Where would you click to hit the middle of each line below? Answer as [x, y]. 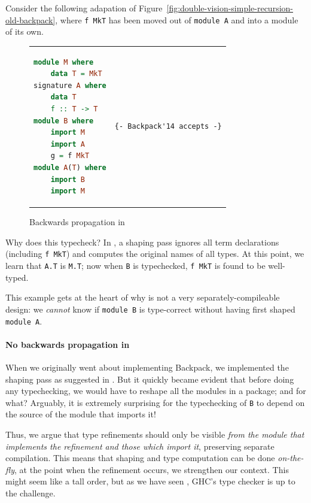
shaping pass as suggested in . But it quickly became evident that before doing [150, 379]
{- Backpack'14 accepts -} [168, 127]
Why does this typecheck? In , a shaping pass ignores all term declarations [142, 242]
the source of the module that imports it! [81, 414]
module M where [64, 62]
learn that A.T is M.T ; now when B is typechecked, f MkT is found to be [135, 266]
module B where [64, 121]
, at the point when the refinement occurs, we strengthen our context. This [152, 469]
